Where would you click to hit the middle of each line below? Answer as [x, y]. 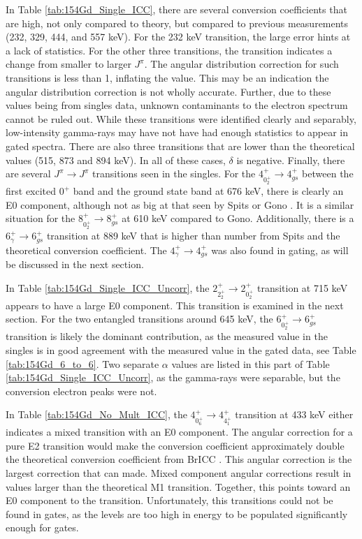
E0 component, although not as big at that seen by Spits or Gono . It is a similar [180, 204]
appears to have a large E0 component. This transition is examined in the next [175, 305]
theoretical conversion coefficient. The [86, 250]
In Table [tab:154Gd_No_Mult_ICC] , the [96, 414]
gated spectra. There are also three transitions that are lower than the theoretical [180, 146]
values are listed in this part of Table [251, 363]
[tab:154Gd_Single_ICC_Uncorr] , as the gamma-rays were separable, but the [173, 377]
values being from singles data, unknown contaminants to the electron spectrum [177, 105]
